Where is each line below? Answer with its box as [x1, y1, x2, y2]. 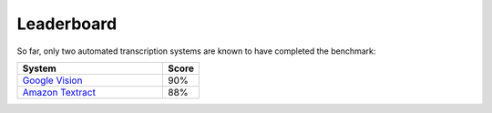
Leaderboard [16, 14, 118, 34]
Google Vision [22, 74, 83, 87]
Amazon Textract [22, 86, 96, 98]
